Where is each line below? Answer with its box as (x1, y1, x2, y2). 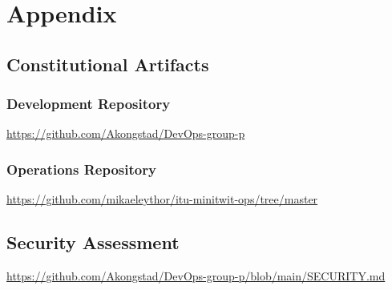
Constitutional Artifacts (6, 51, 209, 76)
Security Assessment (6, 230, 180, 255)
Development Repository (6, 94, 171, 114)
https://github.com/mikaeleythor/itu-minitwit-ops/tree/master (6, 191, 318, 207)
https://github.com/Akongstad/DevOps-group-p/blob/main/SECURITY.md (6, 267, 386, 284)
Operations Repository (6, 159, 156, 179)
